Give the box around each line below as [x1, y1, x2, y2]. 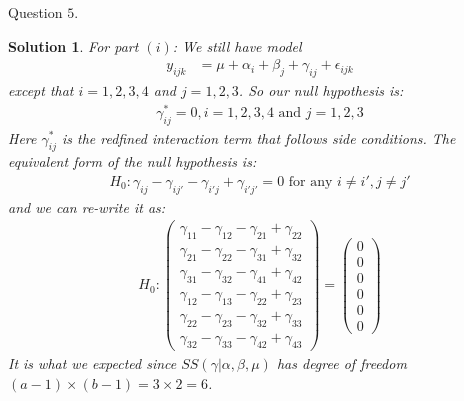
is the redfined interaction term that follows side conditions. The [61, 127, 456, 148]
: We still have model [172, 35, 302, 56]
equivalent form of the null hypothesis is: [8, 151, 257, 172]
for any [288, 174, 333, 189]
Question [8, 2, 63, 22]
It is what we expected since [8, 353, 177, 374]
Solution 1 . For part [8, 35, 139, 56]
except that [8, 80, 74, 101]
